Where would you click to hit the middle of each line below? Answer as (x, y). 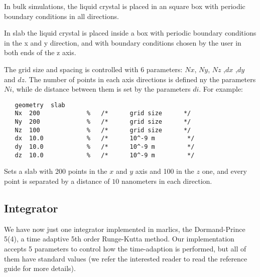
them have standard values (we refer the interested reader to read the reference (126, 258)
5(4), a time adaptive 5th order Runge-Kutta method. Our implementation (119, 239)
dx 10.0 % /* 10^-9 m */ (105, 138)
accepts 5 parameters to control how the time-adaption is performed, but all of (125, 248)
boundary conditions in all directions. (61, 16)
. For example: (221, 89)
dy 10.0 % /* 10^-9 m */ (105, 147)
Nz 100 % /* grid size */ (103, 130)
